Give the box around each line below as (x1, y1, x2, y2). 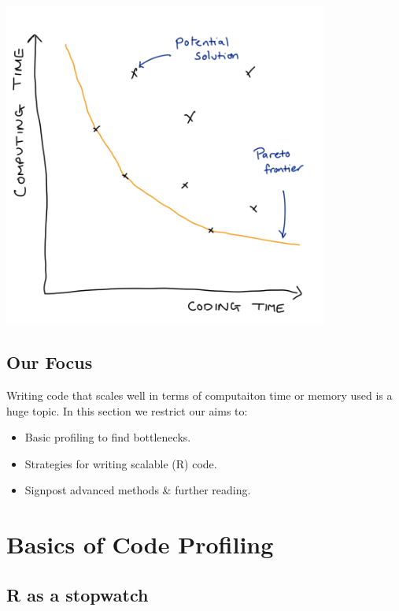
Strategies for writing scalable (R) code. (24, 455, 217, 471)
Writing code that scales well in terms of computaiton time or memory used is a (6, 386, 393, 403)
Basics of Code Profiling (6, 528, 274, 561)
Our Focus (6, 350, 93, 374)
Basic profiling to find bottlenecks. (24, 429, 191, 445)
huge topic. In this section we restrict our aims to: (6, 402, 248, 419)
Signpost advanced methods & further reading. (24, 482, 251, 498)
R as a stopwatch (6, 582, 149, 606)
